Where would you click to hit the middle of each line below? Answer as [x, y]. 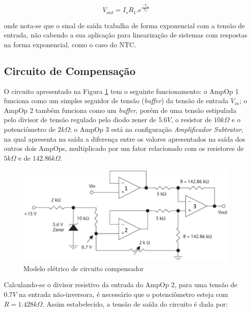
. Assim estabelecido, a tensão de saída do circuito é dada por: [135, 303]
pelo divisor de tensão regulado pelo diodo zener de [80, 119]
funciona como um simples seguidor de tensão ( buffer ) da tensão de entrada [116, 101]
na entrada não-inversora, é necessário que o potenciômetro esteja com [123, 294]
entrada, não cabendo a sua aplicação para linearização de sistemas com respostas [126, 35]
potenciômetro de [30, 129]
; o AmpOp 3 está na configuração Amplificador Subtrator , [156, 129]
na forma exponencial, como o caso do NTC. [70, 44]
